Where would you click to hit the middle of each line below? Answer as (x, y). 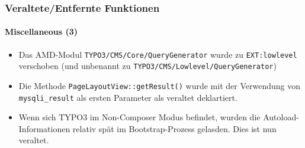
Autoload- (281, 117)
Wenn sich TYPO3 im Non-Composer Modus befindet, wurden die (139, 117)
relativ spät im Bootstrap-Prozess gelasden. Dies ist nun (174, 128)
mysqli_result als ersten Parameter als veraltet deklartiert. (128, 97)
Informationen (44, 128)
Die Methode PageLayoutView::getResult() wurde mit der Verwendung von (159, 85)
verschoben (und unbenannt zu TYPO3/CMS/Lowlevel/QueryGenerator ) (147, 66)
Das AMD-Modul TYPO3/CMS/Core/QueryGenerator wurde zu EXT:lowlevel (158, 54)
